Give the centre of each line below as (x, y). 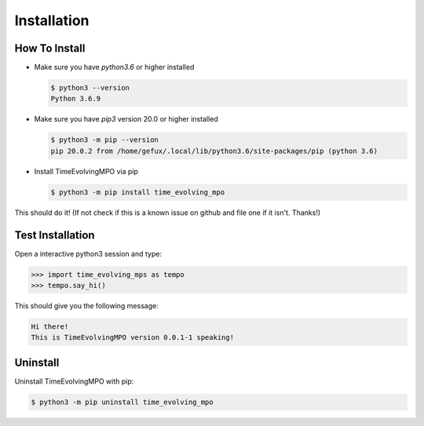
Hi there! (50, 327)
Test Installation (55, 235)
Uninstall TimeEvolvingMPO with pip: (74, 381)
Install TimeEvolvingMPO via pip (86, 171)
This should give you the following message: (86, 306)
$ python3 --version (90, 88)
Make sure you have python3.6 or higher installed (114, 67)
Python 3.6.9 (76, 99)
